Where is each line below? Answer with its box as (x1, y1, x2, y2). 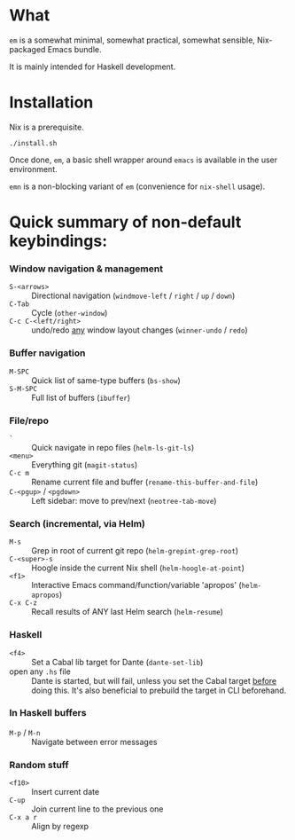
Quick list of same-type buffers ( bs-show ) (31, 374, 182, 386)
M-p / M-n (9, 726, 41, 737)
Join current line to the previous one (31, 804, 164, 814)
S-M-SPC (9, 384, 38, 393)
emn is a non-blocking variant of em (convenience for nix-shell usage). (9, 181, 266, 192)
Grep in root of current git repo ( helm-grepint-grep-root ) (31, 546, 239, 556)
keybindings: (9, 232, 108, 251)
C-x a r (9, 813, 38, 822)
